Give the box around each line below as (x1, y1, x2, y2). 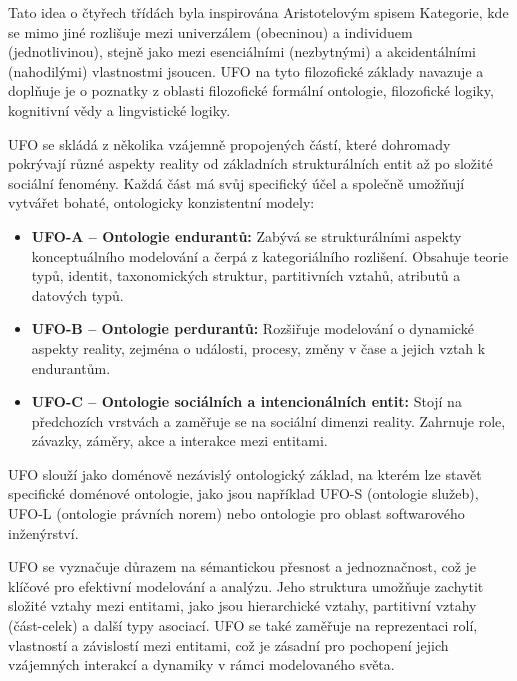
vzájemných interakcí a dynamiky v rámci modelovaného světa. (8, 654, 395, 675)
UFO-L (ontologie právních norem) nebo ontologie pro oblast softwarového (8, 503, 465, 524)
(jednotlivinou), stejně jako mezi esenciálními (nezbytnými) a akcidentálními (8, 41, 477, 62)
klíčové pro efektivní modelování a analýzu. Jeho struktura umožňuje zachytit (8, 575, 484, 596)
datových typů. (31, 284, 124, 305)
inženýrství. (8, 522, 79, 543)
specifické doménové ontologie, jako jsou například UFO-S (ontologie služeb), (8, 483, 479, 504)
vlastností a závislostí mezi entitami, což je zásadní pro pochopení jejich (8, 634, 449, 655)
